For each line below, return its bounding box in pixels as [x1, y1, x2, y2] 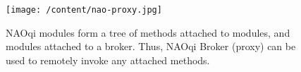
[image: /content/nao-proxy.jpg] [6, 5, 162, 15]
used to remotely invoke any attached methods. [6, 52, 210, 67]
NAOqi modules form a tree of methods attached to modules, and [6, 25, 290, 40]
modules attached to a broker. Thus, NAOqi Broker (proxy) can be [6, 39, 296, 54]
